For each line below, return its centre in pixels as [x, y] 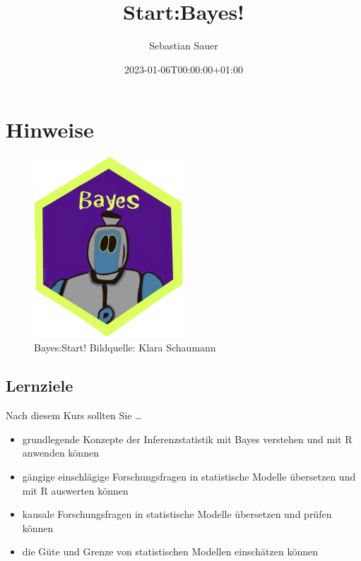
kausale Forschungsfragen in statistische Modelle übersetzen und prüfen [177, 514]
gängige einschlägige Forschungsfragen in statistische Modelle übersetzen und [189, 477]
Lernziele [40, 386]
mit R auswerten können [75, 490]
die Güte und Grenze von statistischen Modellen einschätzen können [170, 551]
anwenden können [60, 453]
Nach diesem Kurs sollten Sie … [74, 415]
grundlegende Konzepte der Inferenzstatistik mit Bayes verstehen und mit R [187, 439]
